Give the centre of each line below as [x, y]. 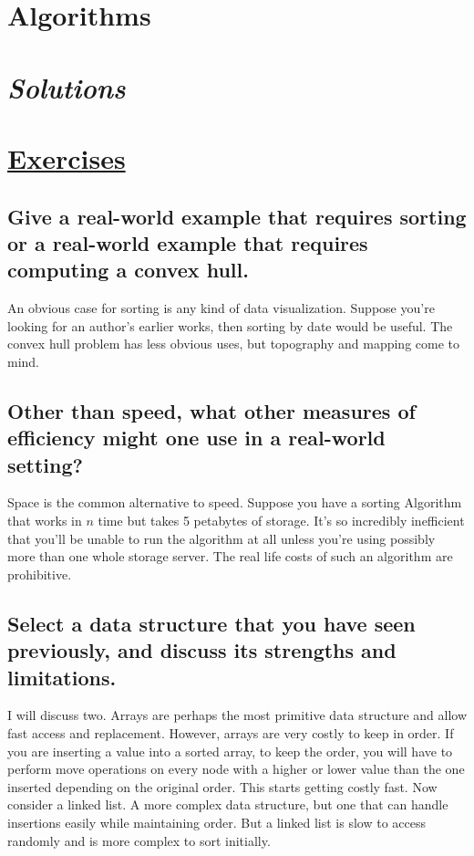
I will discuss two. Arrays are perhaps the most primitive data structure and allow [237, 715]
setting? [45, 464]
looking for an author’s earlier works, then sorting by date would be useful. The [230, 325]
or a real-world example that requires [188, 242]
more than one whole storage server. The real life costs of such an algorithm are [230, 556]
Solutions [67, 87]
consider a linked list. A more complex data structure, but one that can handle [228, 804]
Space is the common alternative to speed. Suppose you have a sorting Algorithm [235, 502]
